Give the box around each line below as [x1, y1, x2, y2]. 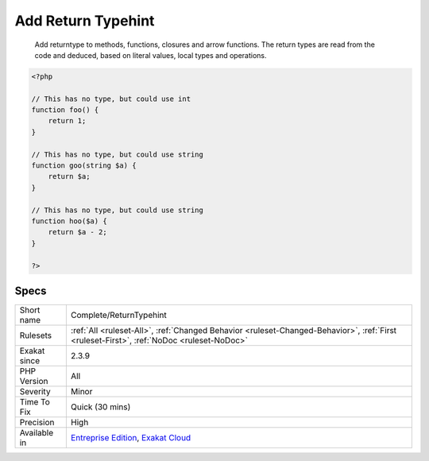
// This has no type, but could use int [31, 94, 191, 103]
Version [19, 376, 48, 387]
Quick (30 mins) [70, 401, 131, 413]
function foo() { [31, 106, 99, 114]
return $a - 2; [48, 227, 107, 237]
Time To [19, 397, 51, 408]
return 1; [48, 116, 87, 126]
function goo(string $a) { [31, 161, 137, 170]
